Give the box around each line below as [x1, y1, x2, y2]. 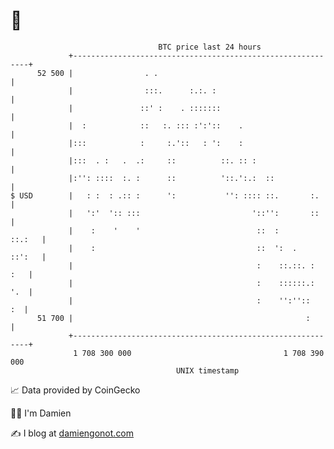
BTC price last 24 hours [158, 42, 262, 52]
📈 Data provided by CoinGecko [10, 384, 141, 396]
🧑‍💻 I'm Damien [10, 407, 72, 419]
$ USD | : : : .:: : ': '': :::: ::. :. [10, 190, 320, 201]
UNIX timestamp [175, 365, 240, 376]
